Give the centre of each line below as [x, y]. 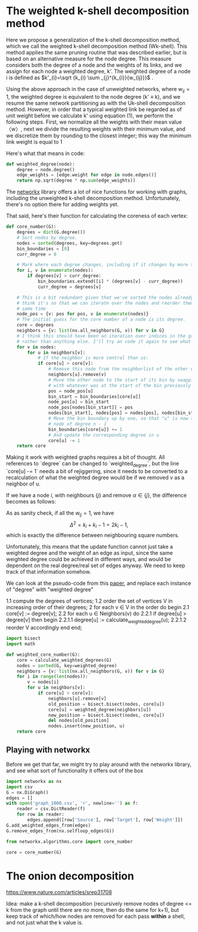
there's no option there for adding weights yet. [62, 205]
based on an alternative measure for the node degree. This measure [89, 59]
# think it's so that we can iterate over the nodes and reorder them [105, 303]
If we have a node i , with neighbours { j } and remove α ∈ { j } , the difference [96, 496]
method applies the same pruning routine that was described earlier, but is [96, 52]
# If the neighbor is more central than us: [93, 358]
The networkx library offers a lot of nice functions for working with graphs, [97, 192]
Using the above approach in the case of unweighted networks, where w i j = [98, 90]
